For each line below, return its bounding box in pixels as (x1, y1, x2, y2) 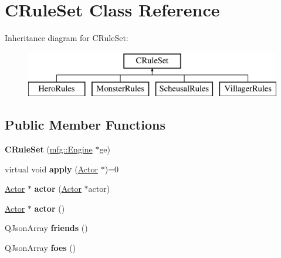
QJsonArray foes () (5, 242, 76, 254)
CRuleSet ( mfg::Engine (5, 143, 93, 155)
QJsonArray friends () (5, 222, 88, 234)
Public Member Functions (5, 116, 165, 134)
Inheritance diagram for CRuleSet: (5, 32, 128, 44)
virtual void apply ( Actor (5, 162, 98, 175)
